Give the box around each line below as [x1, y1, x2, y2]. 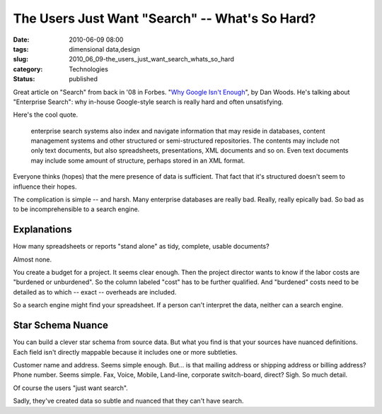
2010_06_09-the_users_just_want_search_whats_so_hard [69, 55, 235, 64]
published [69, 75, 98, 83]
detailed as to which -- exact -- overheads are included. [13, 288, 177, 296]
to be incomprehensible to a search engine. [13, 205, 140, 213]
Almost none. [13, 255, 52, 264]
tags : [13, 45, 29, 53]
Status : [13, 75, 35, 83]
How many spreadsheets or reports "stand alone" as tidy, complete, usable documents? [13, 242, 270, 251]
